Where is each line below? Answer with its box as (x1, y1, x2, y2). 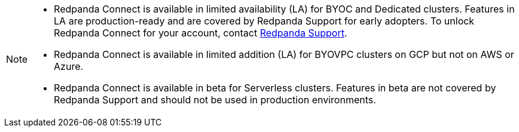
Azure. (54, 60, 84, 72)
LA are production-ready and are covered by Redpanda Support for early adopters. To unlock (54, 15, 475, 27)
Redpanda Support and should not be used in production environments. (54, 94, 376, 106)
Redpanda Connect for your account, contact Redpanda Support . (54, 27, 347, 39)
